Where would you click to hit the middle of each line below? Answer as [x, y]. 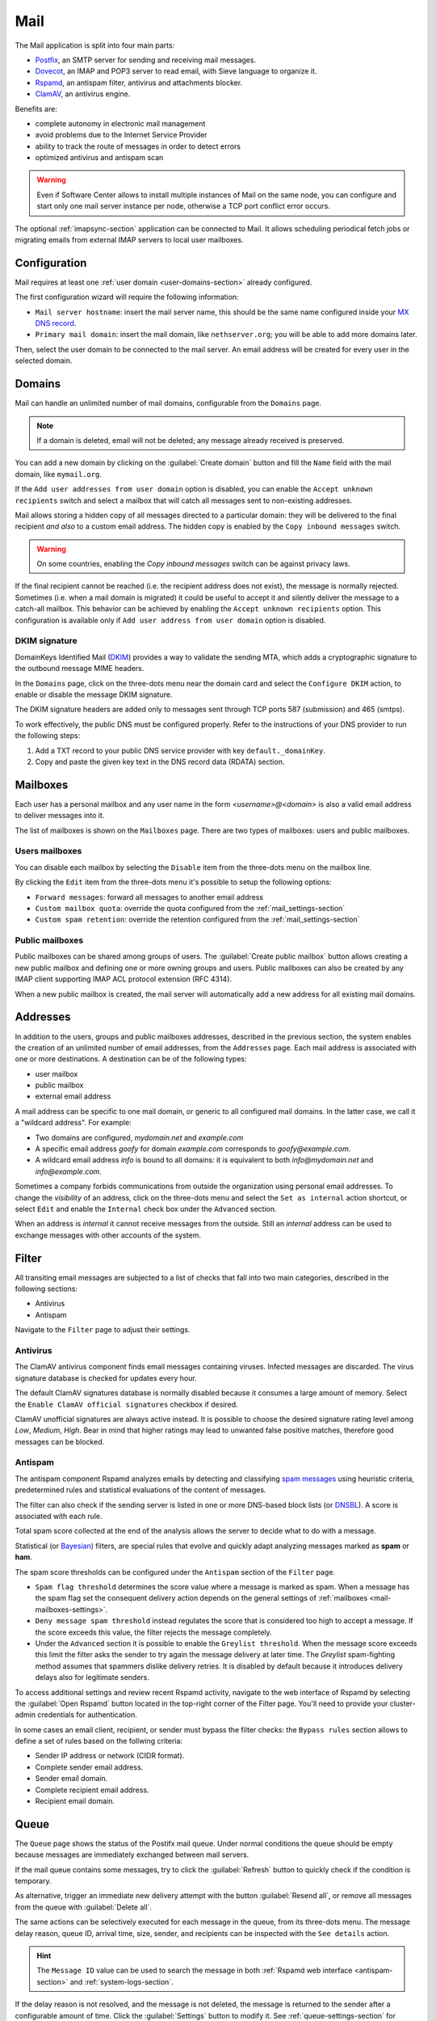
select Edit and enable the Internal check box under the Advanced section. [146, 1209]
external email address [73, 1096]
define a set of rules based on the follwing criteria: [99, 1741]
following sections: [46, 1289]
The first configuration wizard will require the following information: [127, 297]
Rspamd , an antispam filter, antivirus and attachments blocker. [139, 82]
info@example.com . [69, 1171]
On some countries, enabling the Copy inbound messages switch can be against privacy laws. [193, 564]
